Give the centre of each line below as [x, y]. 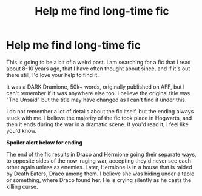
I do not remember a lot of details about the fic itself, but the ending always [100, 111]
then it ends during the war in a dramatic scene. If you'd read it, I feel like [98, 124]
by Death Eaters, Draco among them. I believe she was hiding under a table [100, 174]
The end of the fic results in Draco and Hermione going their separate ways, [101, 154]
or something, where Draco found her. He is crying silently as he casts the [99, 180]
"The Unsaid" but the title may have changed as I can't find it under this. [96, 100]
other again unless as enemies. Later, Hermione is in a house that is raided [99, 167]
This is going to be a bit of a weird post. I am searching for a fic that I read [99, 62]
